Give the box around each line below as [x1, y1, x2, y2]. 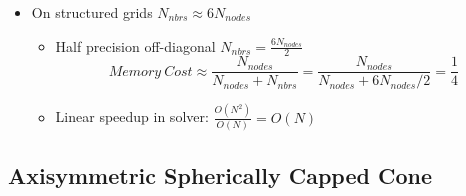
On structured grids [31, 2, 153, 22]
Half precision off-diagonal [55, 35, 216, 56]
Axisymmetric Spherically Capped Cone [8, 159, 432, 190]
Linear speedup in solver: [55, 106, 209, 127]
